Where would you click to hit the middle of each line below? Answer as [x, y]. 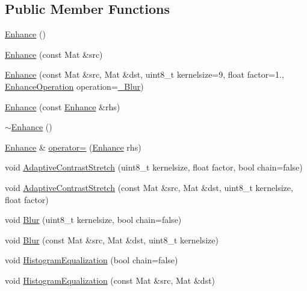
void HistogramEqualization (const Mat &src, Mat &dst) [110, 280]
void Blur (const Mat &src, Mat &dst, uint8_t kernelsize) [112, 239]
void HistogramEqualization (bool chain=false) [91, 260]
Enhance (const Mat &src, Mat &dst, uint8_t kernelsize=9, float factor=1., [144, 74]
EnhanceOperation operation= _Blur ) [74, 86]
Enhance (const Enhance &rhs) [63, 106]
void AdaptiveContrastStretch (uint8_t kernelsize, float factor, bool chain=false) [154, 167]
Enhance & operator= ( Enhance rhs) [73, 147]
